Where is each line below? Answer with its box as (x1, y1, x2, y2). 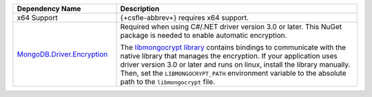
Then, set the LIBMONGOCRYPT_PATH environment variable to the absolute (120, 69, 347, 78)
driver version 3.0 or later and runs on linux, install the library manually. (120, 60, 351, 69)
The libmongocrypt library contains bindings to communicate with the (120, 43, 347, 52)
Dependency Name (17, 4, 82, 13)
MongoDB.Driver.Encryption (17, 50, 108, 58)
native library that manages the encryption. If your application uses (120, 52, 338, 61)
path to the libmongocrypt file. (120, 77, 216, 86)
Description (120, 4, 160, 13)
